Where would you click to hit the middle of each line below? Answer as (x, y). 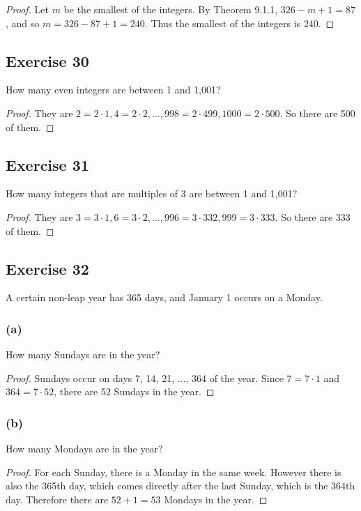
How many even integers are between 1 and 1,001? (113, 90)
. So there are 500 (317, 113)
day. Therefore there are (57, 499)
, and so (23, 23)
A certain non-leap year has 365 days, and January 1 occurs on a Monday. (164, 297)
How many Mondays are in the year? (84, 449)
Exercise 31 (47, 164)
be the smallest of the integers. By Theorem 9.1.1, (171, 9)
